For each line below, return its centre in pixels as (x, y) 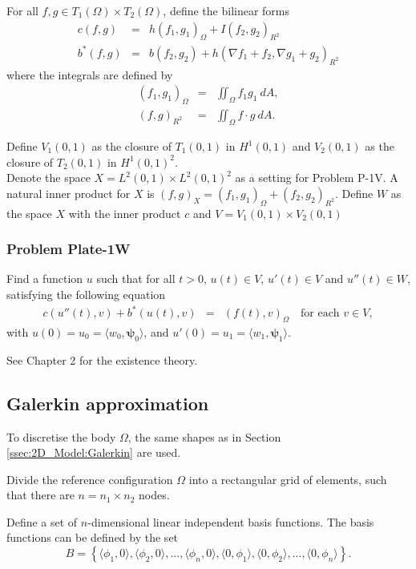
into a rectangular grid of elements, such (288, 479)
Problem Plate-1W (69, 249)
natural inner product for (69, 193)
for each (320, 314)
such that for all (136, 278)
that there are (40, 495)
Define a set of (42, 521)
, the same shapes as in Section (204, 436)
